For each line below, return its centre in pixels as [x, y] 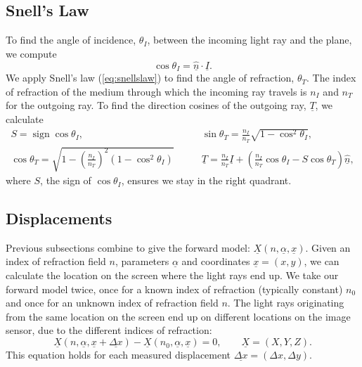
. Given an [328, 247]
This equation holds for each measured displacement [118, 355]
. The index [331, 78]
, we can [322, 261]
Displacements [59, 218]
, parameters [142, 261]
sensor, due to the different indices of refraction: [109, 330]
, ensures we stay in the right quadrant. [206, 180]
